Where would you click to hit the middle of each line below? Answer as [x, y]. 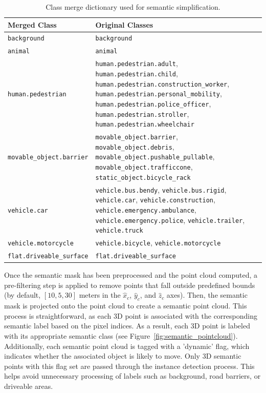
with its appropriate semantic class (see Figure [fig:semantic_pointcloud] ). [121, 335]
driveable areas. [29, 386]
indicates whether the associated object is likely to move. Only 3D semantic [123, 356]
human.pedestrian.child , [137, 73]
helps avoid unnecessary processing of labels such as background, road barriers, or [132, 376]
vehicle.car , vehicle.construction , [155, 200]
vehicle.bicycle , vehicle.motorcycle [158, 243]
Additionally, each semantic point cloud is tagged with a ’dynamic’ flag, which [127, 346]
